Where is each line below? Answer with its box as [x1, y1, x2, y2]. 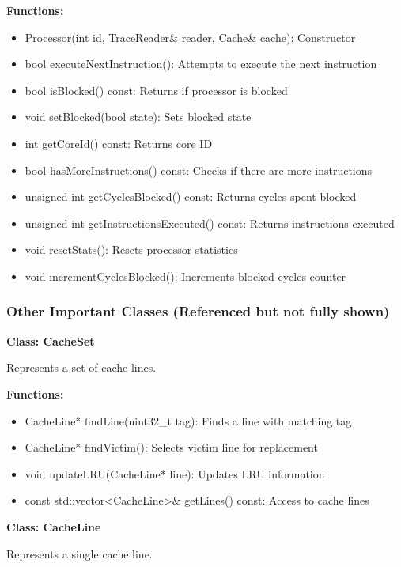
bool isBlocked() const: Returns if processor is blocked [25, 81, 288, 98]
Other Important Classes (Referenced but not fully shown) [6, 301, 390, 321]
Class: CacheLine [6, 518, 101, 535]
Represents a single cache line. [6, 545, 153, 561]
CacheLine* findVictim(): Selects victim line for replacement [25, 439, 318, 455]
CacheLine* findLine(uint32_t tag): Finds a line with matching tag [25, 412, 352, 429]
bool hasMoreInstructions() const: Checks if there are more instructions [25, 161, 373, 178]
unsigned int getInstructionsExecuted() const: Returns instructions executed [25, 214, 395, 231]
